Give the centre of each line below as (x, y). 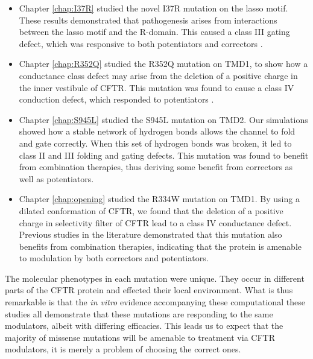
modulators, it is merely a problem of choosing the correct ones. (123, 349)
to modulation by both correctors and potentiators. (114, 258)
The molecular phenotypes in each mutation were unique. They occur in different (155, 278)
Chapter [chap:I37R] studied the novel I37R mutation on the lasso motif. (153, 8)
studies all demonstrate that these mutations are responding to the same (139, 313)
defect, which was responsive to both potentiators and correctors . (141, 43)
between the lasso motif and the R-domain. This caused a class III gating (154, 32)
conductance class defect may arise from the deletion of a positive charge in (158, 75)
